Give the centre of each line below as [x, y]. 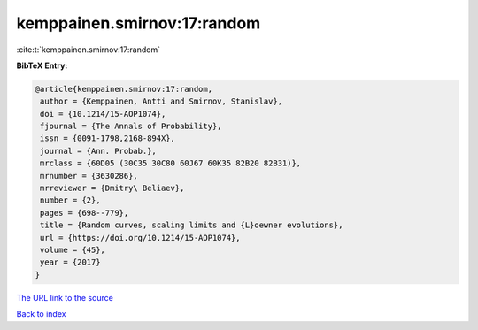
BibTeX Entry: [42, 65]
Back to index [41, 314]
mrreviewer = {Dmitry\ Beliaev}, [112, 188]
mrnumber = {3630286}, [89, 176]
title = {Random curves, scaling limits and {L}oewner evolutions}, [192, 225]
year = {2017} [70, 262]
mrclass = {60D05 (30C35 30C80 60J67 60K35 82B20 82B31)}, [171, 163]
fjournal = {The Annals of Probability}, [131, 127]
